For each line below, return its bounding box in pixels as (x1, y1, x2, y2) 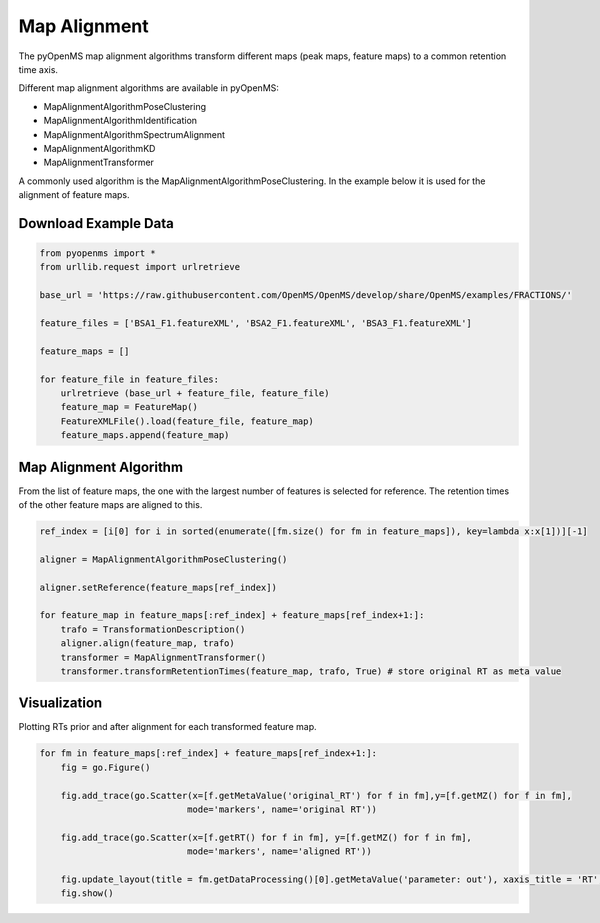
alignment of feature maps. (18, 189, 130, 201)
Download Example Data (18, 215, 174, 232)
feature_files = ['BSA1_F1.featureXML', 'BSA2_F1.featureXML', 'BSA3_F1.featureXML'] (39, 318, 472, 329)
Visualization (18, 695, 103, 712)
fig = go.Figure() (60, 761, 151, 773)
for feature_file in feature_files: (39, 373, 220, 385)
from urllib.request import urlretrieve (39, 261, 240, 273)
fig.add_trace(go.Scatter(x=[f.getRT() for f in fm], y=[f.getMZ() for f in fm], (60, 831, 472, 843)
